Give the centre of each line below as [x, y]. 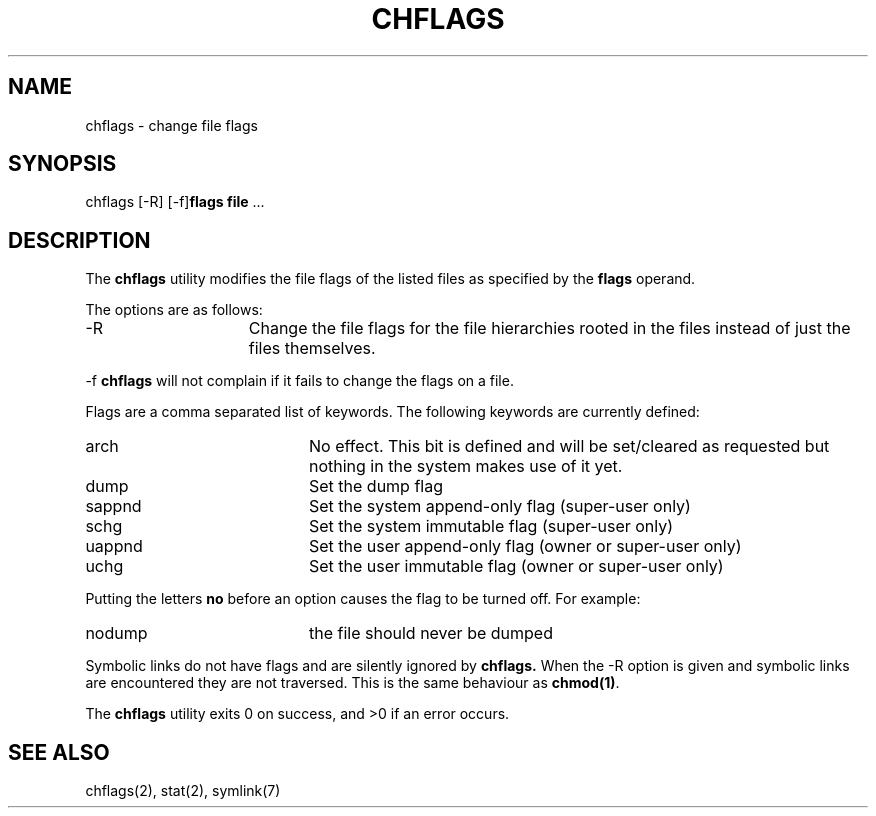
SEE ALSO [59, 752]
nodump [116, 633]
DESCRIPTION [79, 240]
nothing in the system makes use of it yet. [465, 466]
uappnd [114, 546]
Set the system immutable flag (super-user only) [491, 526]
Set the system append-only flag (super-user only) [499, 506]
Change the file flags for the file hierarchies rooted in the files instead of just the [549, 328]
